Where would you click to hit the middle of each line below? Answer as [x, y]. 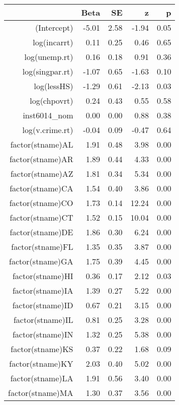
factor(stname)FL [42, 247]
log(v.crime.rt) [48, 130]
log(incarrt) [53, 42]
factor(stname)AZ [42, 174]
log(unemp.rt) [49, 57]
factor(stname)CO [41, 203]
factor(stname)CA [41, 188]
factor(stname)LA [42, 378]
